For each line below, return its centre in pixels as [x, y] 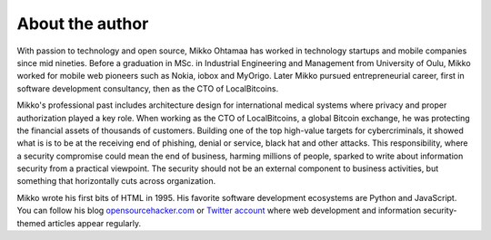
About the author [83, 24]
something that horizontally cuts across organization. [116, 181]
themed [31, 223]
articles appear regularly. [94, 223]
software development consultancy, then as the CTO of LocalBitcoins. [148, 88]
